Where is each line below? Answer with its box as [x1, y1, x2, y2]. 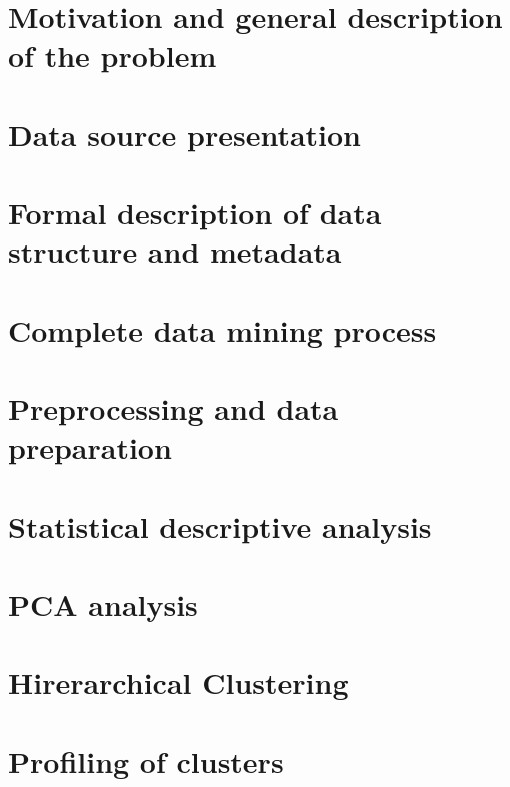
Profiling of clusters [8, 740, 284, 781]
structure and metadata [8, 231, 342, 272]
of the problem [8, 35, 217, 76]
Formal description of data [8, 192, 382, 233]
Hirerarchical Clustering [8, 662, 349, 703]
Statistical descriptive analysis [8, 505, 432, 546]
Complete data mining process [8, 309, 437, 350]
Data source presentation [8, 113, 361, 154]
